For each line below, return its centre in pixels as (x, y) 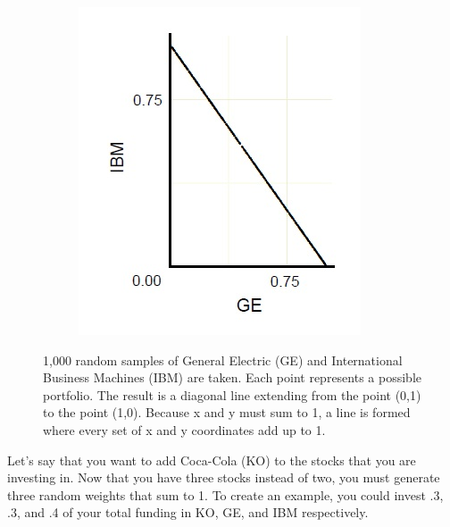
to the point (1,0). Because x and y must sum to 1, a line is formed (227, 412)
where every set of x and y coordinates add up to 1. (184, 429)
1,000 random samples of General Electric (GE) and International (223, 360)
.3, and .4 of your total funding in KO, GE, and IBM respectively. (188, 512)
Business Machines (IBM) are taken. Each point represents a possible (233, 377)
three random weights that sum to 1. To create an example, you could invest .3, (225, 494)
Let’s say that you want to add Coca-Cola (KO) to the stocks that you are (212, 460)
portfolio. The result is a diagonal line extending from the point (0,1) (232, 394)
